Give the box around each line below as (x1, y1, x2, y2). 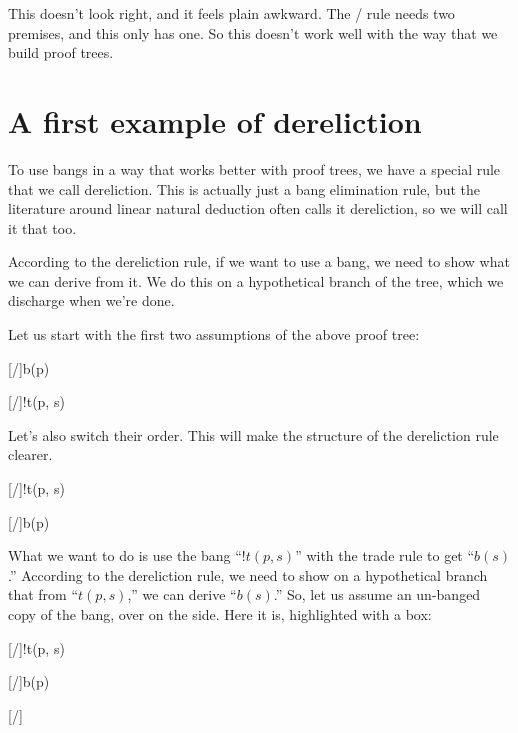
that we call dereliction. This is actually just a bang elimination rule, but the (8, 178, 481, 199)
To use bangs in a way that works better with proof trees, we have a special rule (8, 158, 501, 179)
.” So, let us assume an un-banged (273, 584, 481, 605)
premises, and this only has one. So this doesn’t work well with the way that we (8, 22, 498, 43)
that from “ (8, 584, 79, 605)
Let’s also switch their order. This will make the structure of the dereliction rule (8, 424, 499, 445)
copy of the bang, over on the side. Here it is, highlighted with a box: (8, 604, 432, 624)
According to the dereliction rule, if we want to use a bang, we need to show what (8, 251, 510, 272)
